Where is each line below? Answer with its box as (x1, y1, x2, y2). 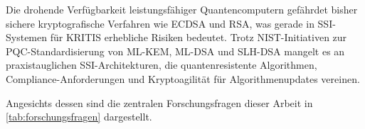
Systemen (6, 30, 48, 45)
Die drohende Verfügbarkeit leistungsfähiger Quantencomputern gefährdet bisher (6, 2, 358, 16)
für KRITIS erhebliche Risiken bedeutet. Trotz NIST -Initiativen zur (50, 30, 347, 45)
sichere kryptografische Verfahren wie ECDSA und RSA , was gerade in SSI (6, 16, 333, 30)
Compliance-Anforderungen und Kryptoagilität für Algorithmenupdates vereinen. (6, 71, 360, 86)
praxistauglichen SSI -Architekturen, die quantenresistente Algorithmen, (6, 57, 317, 72)
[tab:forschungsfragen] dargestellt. (6, 109, 152, 124)
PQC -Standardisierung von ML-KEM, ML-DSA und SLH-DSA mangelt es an (6, 43, 345, 58)
